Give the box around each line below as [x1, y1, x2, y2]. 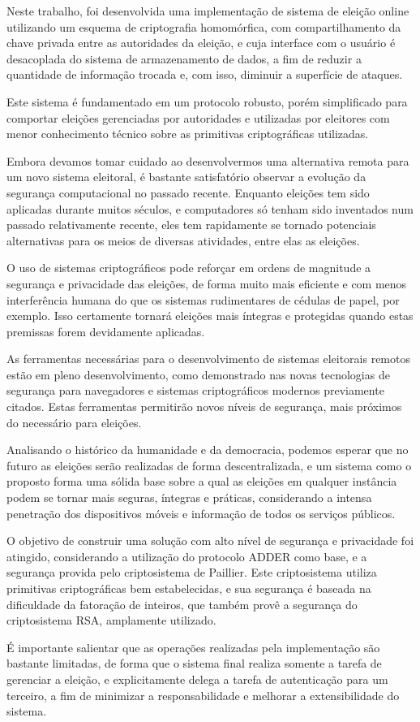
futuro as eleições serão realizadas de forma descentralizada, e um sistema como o [6, 456, 412, 473]
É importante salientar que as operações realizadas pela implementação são [6, 638, 380, 655]
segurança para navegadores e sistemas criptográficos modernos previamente [6, 382, 384, 399]
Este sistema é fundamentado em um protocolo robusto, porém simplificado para [6, 93, 408, 110]
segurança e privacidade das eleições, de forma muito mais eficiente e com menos [6, 275, 407, 292]
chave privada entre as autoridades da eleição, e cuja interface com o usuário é [6, 34, 396, 51]
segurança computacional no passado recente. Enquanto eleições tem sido [6, 184, 370, 201]
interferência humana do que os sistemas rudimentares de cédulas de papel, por [6, 291, 400, 308]
